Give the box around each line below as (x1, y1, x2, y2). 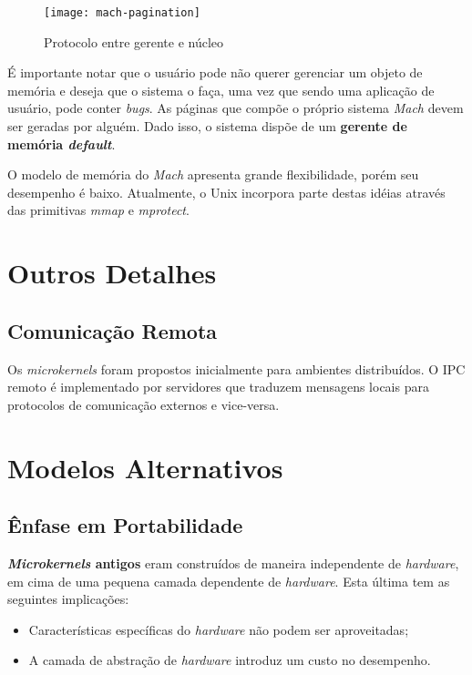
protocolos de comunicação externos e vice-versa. (7, 394, 280, 414)
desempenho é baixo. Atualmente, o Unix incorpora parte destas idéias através (7, 182, 446, 201)
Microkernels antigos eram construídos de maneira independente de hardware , (7, 553, 459, 572)
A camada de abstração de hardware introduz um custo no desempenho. (28, 650, 431, 670)
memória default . (7, 134, 116, 153)
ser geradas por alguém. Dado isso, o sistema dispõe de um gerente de (7, 117, 407, 136)
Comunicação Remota (7, 316, 218, 344)
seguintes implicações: (7, 589, 129, 609)
